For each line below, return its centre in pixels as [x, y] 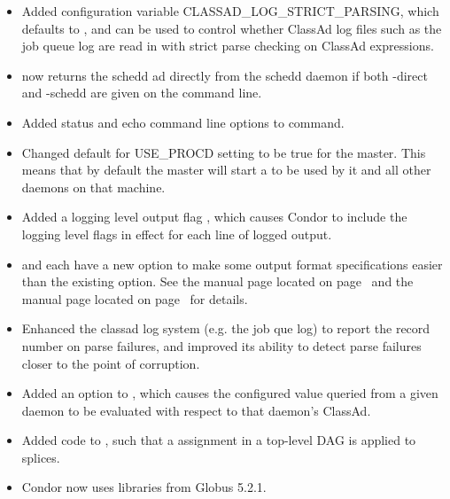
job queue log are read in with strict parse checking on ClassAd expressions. [228, 46]
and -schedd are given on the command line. [142, 93]
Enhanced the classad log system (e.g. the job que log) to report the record [226, 328]
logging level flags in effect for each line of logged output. [177, 234]
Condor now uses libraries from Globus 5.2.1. [144, 487]
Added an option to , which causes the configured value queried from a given [230, 393]
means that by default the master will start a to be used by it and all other [226, 170]
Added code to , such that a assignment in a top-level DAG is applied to [219, 440]
